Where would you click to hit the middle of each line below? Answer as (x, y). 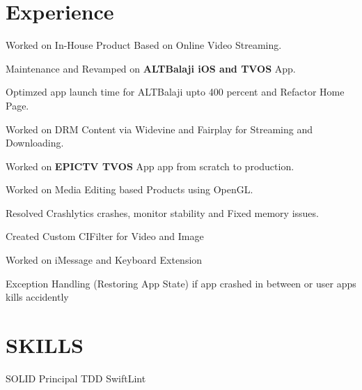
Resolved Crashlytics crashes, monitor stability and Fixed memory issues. (162, 212)
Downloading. (35, 143)
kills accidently (37, 297)
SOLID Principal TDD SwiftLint (76, 378)
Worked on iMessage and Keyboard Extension (104, 260)
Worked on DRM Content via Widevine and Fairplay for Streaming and (159, 129)
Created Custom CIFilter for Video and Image (105, 236)
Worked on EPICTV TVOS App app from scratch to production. (150, 166)
